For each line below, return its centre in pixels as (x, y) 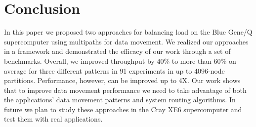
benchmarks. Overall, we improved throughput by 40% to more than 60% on (120, 61)
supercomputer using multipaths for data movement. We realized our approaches (126, 41)
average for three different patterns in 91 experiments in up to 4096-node (114, 70)
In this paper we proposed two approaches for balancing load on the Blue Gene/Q (128, 32)
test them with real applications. (53, 119)
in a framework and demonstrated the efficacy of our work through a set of (117, 51)
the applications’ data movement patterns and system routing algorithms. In (120, 100)
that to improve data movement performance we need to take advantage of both (125, 90)
